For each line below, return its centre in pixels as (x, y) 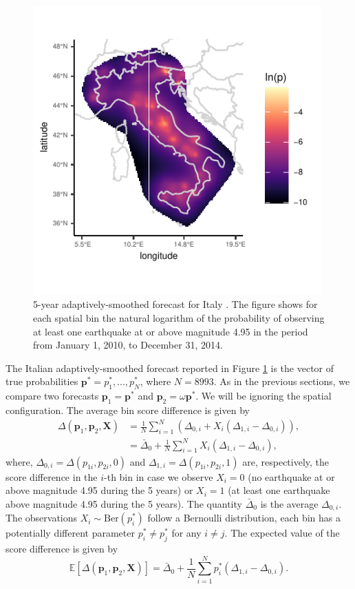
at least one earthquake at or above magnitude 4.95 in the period (171, 331)
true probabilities (42, 381)
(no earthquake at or (291, 476)
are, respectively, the (286, 461)
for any (186, 533)
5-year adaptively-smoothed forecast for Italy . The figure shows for (175, 304)
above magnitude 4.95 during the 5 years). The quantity (124, 503)
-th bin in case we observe (159, 476)
